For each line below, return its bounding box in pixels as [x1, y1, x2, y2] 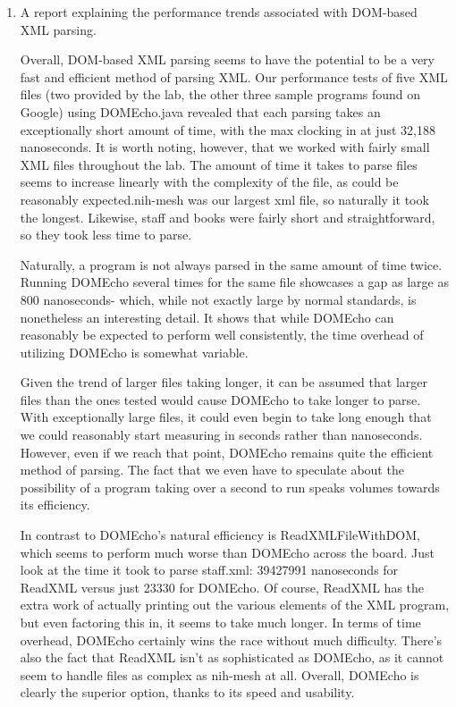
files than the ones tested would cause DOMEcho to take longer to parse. [20, 390, 421, 408]
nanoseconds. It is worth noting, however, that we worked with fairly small [20, 138, 430, 156]
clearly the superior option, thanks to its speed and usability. [20, 683, 355, 702]
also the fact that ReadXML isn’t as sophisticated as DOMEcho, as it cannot [20, 648, 444, 667]
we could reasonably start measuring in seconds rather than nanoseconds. [20, 425, 423, 444]
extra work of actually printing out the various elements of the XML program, [20, 595, 450, 614]
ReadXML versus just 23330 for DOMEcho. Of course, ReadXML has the [20, 577, 425, 596]
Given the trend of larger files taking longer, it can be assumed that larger [20, 373, 427, 391]
